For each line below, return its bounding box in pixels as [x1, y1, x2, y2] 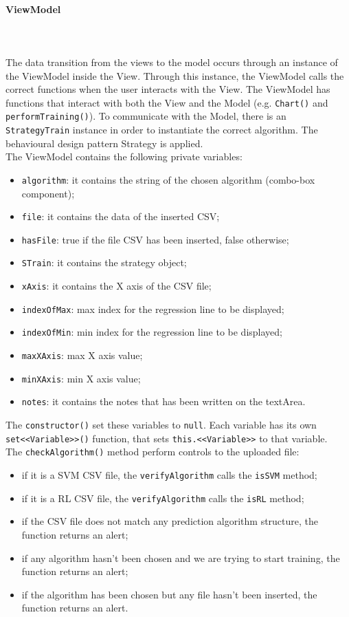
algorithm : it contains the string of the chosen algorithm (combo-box [21, 172, 315, 186]
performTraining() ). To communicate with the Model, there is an [5, 109, 286, 123]
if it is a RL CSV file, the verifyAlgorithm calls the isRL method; [21, 490, 304, 505]
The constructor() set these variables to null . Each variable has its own [5, 418, 317, 432]
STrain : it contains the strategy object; [21, 255, 187, 270]
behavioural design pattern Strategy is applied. [5, 136, 203, 150]
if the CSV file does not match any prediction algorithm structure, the [21, 514, 319, 528]
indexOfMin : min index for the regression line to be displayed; [21, 325, 282, 339]
